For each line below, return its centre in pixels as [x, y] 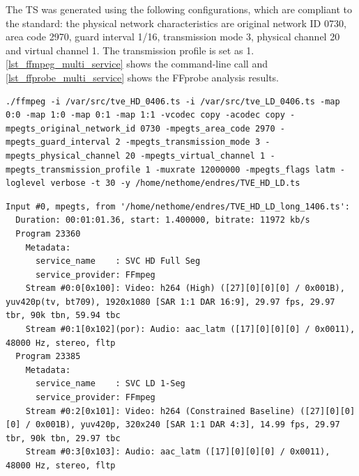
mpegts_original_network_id [71, 128]
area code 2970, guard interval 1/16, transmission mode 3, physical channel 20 [173, 37]
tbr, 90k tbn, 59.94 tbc [63, 316]
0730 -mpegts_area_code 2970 [208, 128]
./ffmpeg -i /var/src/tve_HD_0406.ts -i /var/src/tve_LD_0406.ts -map [173, 101]
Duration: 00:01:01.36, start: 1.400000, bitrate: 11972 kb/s [163, 220]
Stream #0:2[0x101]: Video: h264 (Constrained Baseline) [160, 411]
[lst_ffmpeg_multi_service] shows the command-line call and [137, 64]
